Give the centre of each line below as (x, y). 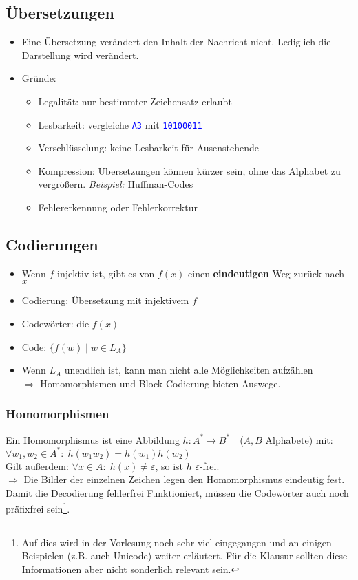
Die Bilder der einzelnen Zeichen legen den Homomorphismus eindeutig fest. (184, 479)
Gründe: (39, 78)
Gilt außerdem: (37, 465)
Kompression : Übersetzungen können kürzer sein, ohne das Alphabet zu (189, 170)
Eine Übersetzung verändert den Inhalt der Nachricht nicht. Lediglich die (176, 42)
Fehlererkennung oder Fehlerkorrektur (118, 207)
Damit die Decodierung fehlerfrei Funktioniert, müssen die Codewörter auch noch (177, 492)
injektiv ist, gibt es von (106, 273)
